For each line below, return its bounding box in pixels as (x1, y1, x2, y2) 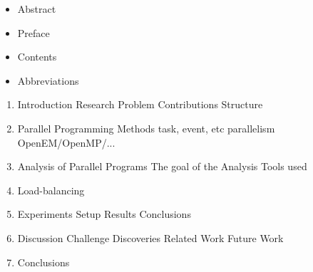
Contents (17, 49, 57, 64)
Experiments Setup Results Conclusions (17, 206, 191, 221)
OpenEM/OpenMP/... (17, 135, 116, 150)
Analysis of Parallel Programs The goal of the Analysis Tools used (17, 159, 307, 174)
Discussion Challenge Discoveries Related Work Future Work (17, 230, 284, 245)
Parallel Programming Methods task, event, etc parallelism (17, 120, 275, 135)
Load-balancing (17, 182, 85, 197)
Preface (17, 25, 50, 40)
